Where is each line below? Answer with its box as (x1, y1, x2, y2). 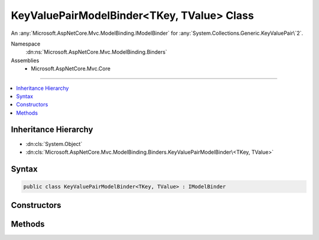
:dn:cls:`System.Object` (25, 140, 83, 147)
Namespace (11, 40, 41, 47)
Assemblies (11, 57, 40, 64)
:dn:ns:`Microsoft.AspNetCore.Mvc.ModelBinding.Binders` (25, 48, 168, 56)
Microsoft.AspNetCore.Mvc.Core (31, 65, 110, 72)
